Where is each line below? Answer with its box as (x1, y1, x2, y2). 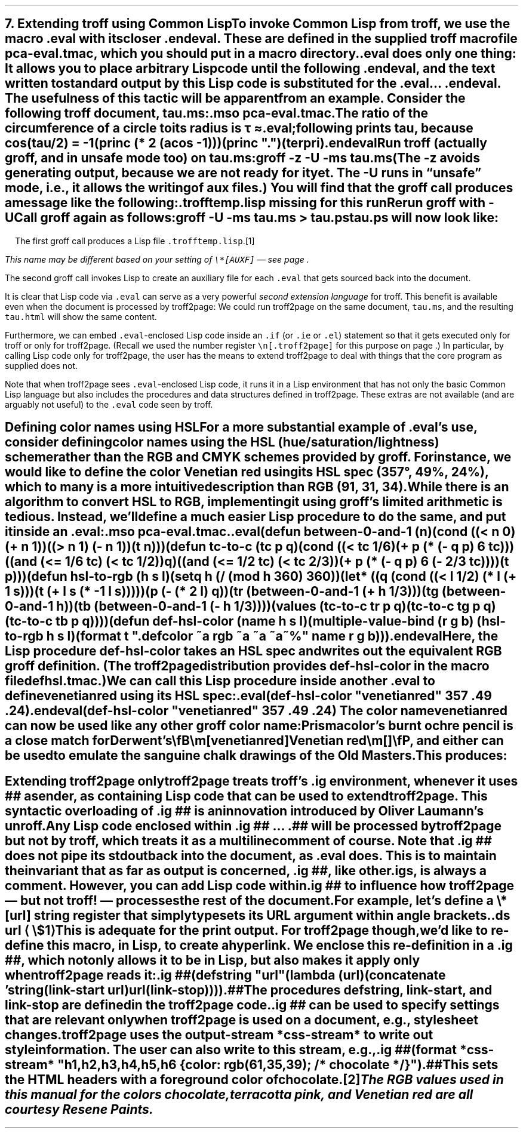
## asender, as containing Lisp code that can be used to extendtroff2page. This (5, 788, 488, 803)
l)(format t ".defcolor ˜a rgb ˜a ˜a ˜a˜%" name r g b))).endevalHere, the (67, 629, 499, 644)
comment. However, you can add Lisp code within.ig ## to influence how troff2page (5, 878, 515, 893)
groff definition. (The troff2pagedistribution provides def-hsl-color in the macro (5, 658, 490, 674)
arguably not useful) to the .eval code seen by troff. (5, 399, 213, 410)
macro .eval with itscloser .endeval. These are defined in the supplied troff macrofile (5, 31, 518, 47)
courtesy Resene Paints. (5, 1101, 153, 1117)
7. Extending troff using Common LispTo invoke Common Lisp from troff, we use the (5, 16, 510, 32)
